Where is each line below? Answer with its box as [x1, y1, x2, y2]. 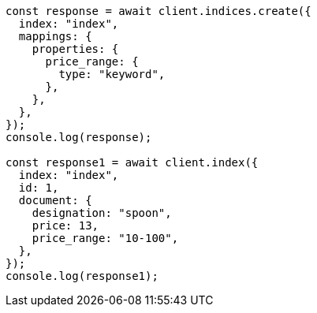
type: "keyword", [58, 68, 166, 80]
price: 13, [32, 219, 99, 232]
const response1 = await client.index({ [6, 156, 259, 169]
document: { [18, 194, 92, 207]
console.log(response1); [6, 270, 158, 282]
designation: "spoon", [32, 207, 172, 219]
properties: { [32, 43, 119, 55]
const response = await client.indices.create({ [6, 5, 311, 17]
